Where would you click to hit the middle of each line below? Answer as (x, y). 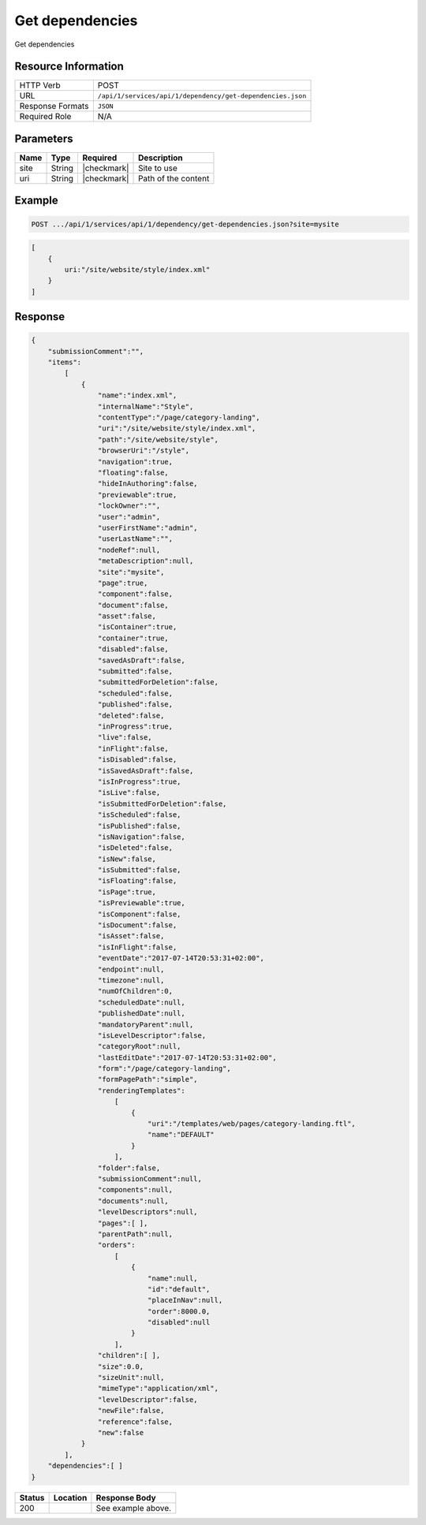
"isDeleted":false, (135, 848)
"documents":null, (133, 1201)
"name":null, (172, 1278)
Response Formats (54, 106)
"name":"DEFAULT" (181, 1135)
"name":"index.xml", (137, 395)
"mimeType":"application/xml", (158, 1389)
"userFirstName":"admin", (148, 528)
